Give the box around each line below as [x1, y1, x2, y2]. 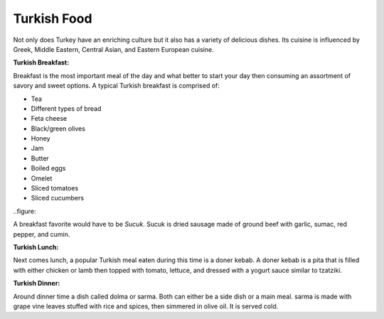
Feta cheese [31, 114, 68, 123]
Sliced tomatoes [31, 184, 78, 193]
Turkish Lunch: [13, 242, 59, 252]
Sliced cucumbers [31, 194, 85, 202]
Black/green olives [31, 124, 85, 133]
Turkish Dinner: [13, 279, 60, 288]
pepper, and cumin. [13, 229, 70, 238]
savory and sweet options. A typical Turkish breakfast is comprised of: [13, 82, 220, 90]
